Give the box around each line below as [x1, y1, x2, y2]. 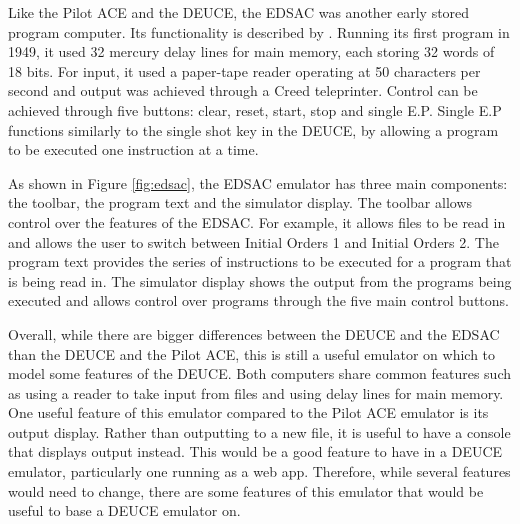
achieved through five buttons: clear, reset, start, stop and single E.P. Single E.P [8, 99, 502, 120]
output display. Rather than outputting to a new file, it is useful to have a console [8, 421, 511, 442]
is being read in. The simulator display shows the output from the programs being [8, 270, 512, 291]
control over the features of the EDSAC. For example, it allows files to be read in [8, 211, 506, 232]
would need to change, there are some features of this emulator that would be [8, 480, 484, 501]
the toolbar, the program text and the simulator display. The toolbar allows [8, 192, 473, 213]
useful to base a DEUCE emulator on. [8, 500, 241, 521]
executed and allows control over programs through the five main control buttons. [8, 290, 509, 311]
